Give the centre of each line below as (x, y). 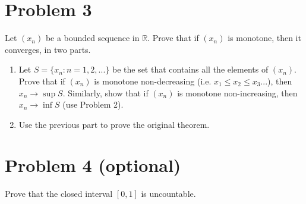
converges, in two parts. (48, 49)
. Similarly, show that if (105, 92)
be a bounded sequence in (92, 38)
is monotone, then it (264, 38)
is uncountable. (168, 194)
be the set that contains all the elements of (190, 69)
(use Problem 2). (93, 104)
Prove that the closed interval (59, 194)
